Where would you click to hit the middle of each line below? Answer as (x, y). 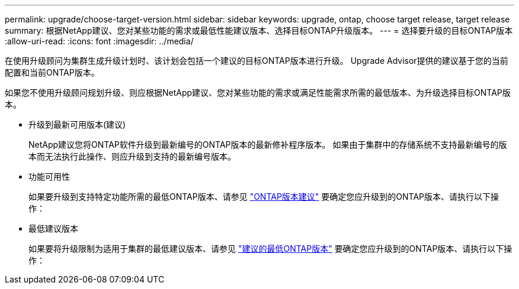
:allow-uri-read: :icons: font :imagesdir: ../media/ (99, 41)
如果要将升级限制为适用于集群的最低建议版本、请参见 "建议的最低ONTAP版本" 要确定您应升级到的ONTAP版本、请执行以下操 (270, 249)
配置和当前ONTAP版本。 (52, 72)
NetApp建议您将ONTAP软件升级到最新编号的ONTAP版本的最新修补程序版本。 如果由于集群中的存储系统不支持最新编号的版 (268, 144)
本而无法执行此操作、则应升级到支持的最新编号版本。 (132, 156)
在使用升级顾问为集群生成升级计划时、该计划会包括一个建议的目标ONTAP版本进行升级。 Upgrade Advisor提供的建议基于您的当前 (257, 61)
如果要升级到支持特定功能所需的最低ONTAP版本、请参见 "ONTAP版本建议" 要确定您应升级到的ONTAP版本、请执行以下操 (264, 197)
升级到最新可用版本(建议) (77, 124)
